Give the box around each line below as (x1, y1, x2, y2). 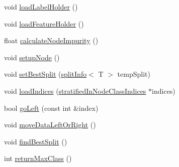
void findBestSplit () (4, 136, 67, 146)
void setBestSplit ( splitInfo (4, 69, 87, 79)
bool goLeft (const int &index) (4, 102, 99, 113)
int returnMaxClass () (4, 153, 72, 163)
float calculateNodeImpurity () (4, 35, 99, 46)
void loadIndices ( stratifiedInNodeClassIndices (4, 85, 146, 96)
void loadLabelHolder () (4, 2, 78, 12)
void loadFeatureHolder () (4, 18, 84, 29)
